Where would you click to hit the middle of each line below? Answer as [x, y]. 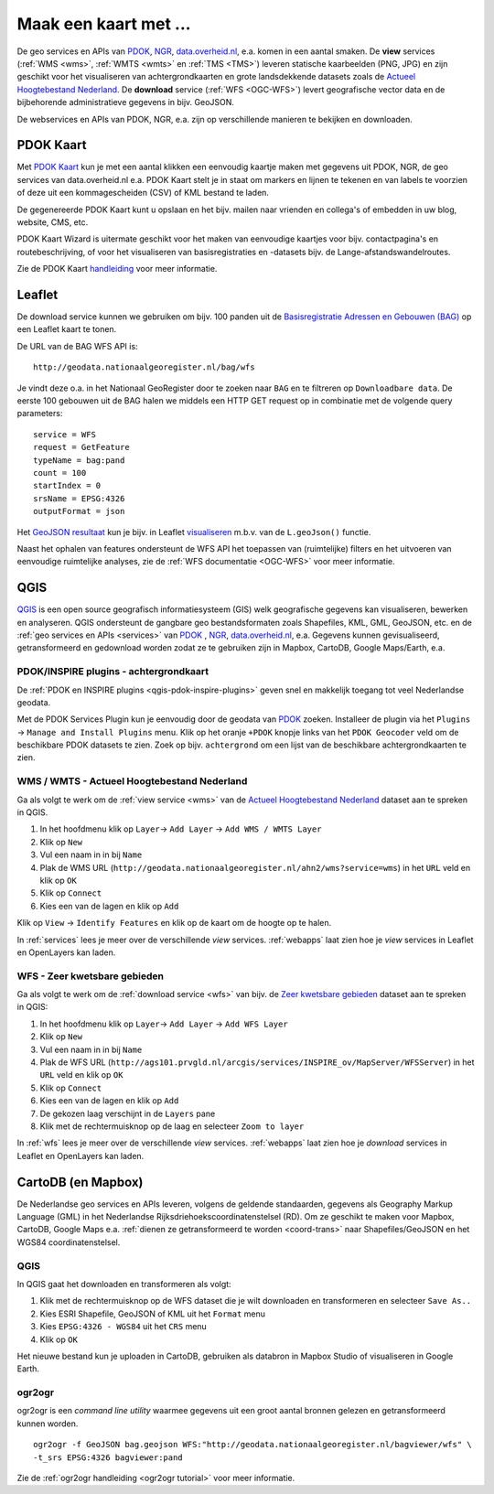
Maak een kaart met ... [104, 24]
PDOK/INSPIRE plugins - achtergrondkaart [113, 672]
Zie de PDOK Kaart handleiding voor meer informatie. [117, 269]
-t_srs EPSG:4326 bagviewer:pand [108, 1457]
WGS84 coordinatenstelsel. [69, 1242]
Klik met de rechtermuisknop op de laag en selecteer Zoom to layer [172, 1126]
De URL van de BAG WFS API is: [77, 346]
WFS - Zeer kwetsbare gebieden [91, 976]
